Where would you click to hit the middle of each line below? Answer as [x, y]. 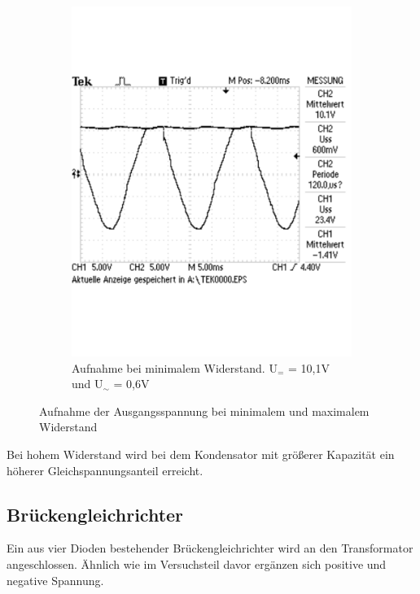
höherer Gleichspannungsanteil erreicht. [105, 470]
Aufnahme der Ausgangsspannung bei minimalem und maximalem [204, 411]
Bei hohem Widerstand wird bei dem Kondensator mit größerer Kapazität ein [201, 454]
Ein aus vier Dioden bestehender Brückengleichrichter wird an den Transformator [210, 548]
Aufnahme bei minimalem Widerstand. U [175, 367]
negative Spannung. [55, 580]
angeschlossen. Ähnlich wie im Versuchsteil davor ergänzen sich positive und [197, 564]
